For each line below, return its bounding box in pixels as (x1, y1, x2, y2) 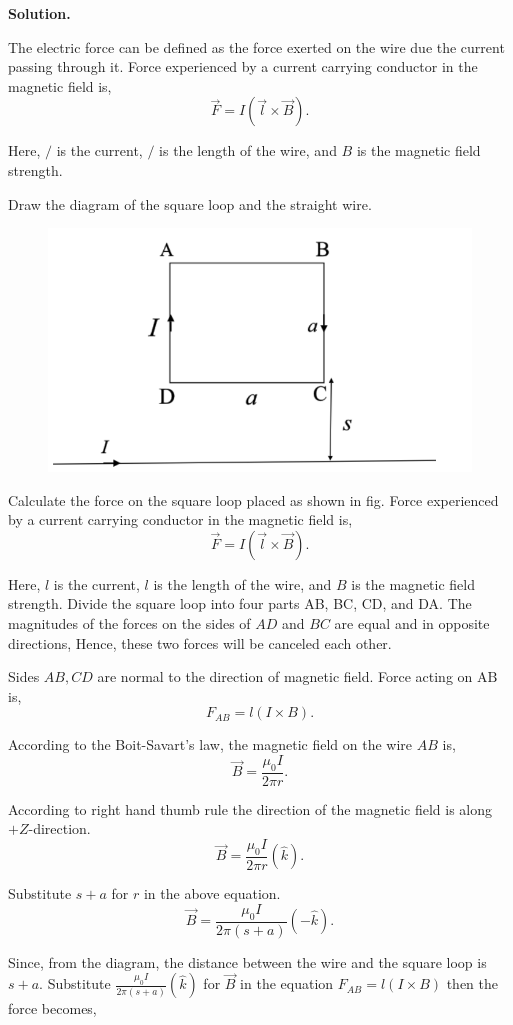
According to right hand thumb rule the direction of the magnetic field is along (8, 798, 493, 819)
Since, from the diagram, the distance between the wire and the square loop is (8, 951, 487, 972)
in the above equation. (143, 883, 281, 904)
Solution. (8, 3, 71, 23)
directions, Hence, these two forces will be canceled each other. (8, 632, 392, 653)
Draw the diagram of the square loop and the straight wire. (8, 193, 372, 214)
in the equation (240, 973, 334, 994)
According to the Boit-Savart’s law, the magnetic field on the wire (8, 734, 413, 755)
